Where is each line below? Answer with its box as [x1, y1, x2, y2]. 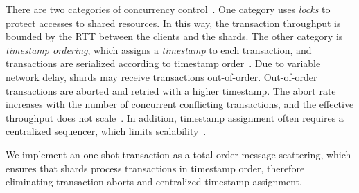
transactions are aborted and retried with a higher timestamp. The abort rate [6, 83, 336, 98]
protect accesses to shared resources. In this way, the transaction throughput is [6, 15, 341, 30]
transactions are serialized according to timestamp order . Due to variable [6, 56, 321, 71]
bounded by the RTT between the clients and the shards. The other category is [6, 29, 343, 44]
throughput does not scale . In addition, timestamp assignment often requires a [6, 110, 344, 125]
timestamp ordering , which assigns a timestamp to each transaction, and [6, 42, 312, 57]
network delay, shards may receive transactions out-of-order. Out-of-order [6, 69, 317, 84]
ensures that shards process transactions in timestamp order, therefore [6, 160, 305, 175]
